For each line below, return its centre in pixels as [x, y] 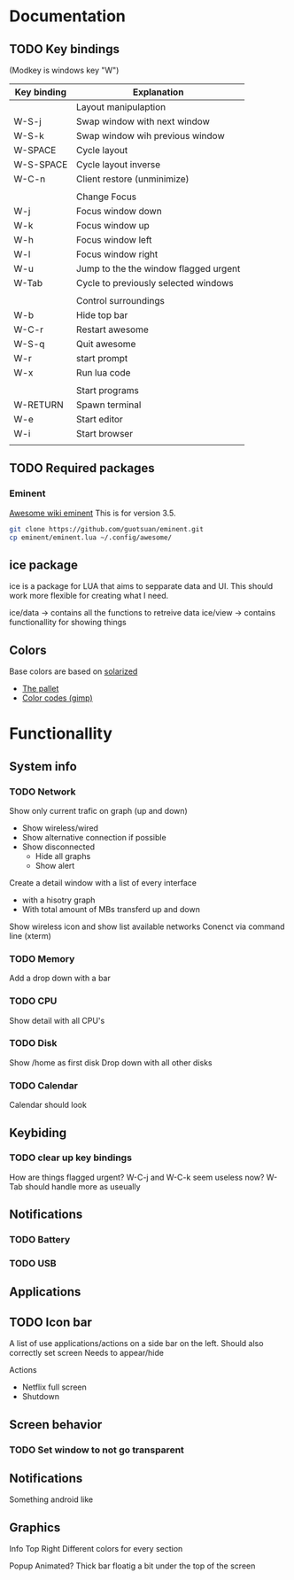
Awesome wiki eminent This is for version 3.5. [93, 513]
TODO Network [43, 792]
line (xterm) [30, 935]
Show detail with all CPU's [57, 1020]
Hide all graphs [63, 856]
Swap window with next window [143, 121]
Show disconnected [58, 847]
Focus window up [113, 225]
